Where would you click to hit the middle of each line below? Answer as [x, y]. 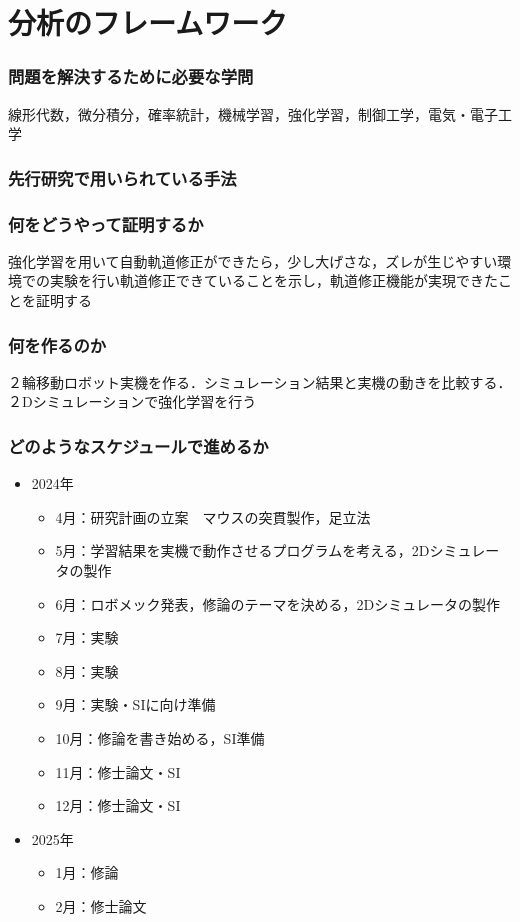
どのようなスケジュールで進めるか [138, 445]
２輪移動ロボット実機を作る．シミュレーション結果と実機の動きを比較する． [260, 381]
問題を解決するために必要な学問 [131, 76]
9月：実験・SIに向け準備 [135, 704]
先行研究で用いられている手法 [122, 177]
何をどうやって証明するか [106, 223]
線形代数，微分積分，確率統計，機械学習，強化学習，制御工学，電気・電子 [253, 113]
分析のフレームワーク [148, 22]
